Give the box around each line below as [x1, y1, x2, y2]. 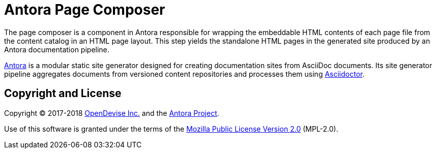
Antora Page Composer [4, 1, 165, 18]
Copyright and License [4, 87, 122, 100]
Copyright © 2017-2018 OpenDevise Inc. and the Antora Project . [4, 108, 219, 117]
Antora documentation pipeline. [4, 45, 109, 54]
